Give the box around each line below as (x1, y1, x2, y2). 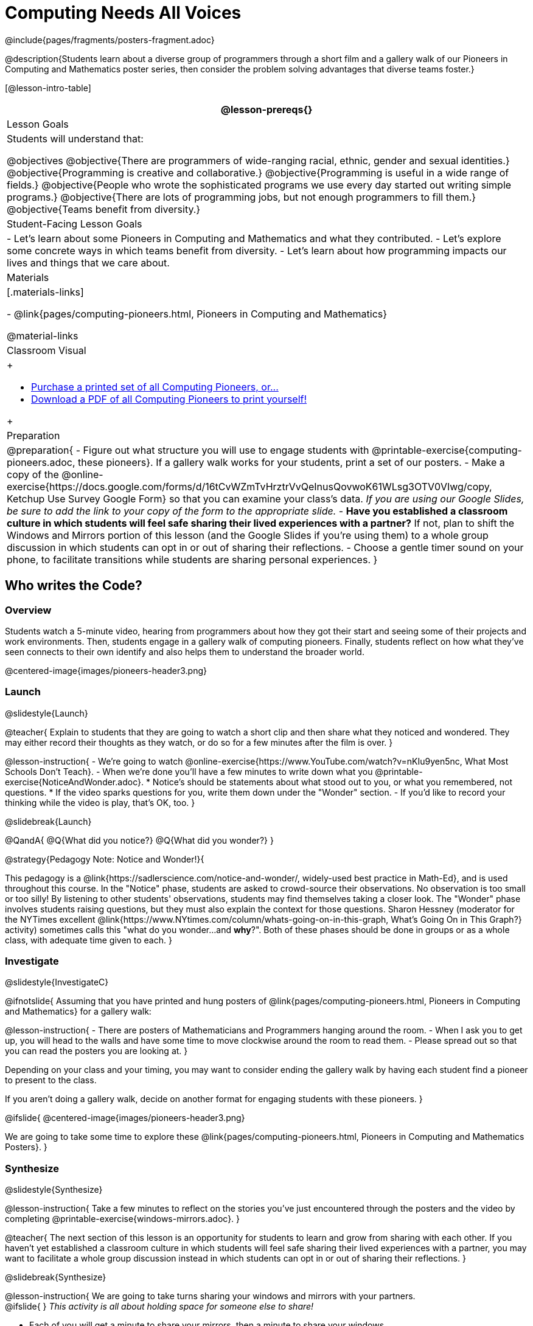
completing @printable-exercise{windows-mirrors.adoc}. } (5, 1213, 240, 1224)
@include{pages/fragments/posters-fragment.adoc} (5, 34, 215, 45)
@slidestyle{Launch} (5, 707, 88, 718)
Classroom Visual (7, 344, 86, 356)
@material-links (7, 329, 78, 342)
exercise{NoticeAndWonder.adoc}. (5, 776, 144, 787)
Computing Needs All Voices (5, 2, 242, 23)
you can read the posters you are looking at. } (5, 1046, 188, 1057)
